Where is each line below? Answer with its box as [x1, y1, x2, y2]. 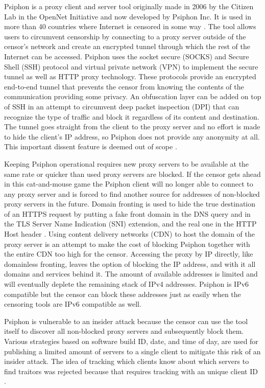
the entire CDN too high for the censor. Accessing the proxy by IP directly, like [4, 248, 253, 259]
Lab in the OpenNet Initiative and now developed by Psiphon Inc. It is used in [4, 11, 252, 21]
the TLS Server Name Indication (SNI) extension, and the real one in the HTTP [4, 218, 257, 229]
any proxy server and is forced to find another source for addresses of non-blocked [4, 188, 260, 199]
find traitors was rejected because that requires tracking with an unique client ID [4, 366, 258, 376]
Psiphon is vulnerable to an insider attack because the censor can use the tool [4, 315, 248, 326]
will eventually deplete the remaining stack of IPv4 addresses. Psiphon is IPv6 [4, 279, 249, 289]
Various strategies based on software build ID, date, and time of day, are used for [4, 336, 258, 346]
